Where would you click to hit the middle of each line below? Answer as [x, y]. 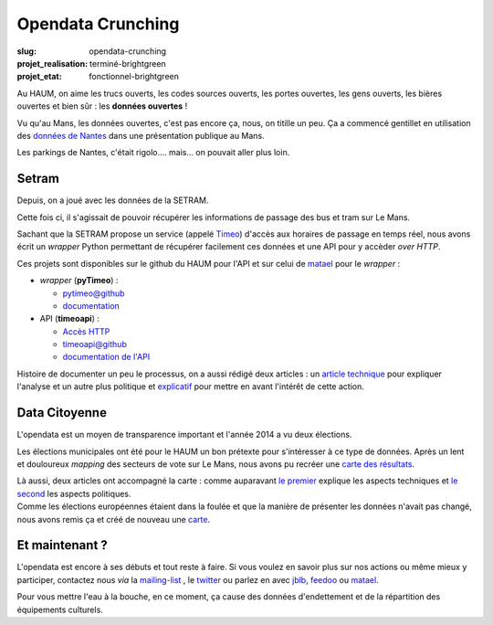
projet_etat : [40, 77]
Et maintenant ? [63, 545]
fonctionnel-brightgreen [134, 77]
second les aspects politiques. [74, 493]
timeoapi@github [94, 344]
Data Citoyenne [62, 413]
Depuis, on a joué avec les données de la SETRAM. [113, 200]
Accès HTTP [86, 331]
